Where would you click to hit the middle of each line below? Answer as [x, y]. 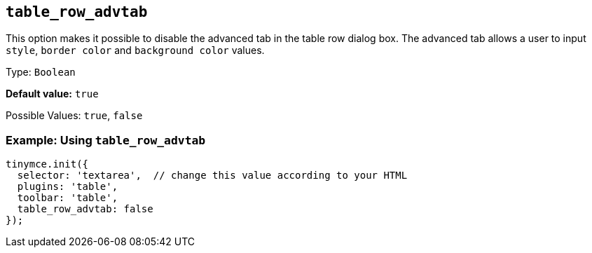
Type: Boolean [41, 72]
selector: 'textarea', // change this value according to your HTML [212, 176]
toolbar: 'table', [68, 198]
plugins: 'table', [68, 187]
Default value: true [52, 94]
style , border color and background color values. [135, 50]
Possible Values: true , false [74, 116]
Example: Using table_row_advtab [106, 140]
